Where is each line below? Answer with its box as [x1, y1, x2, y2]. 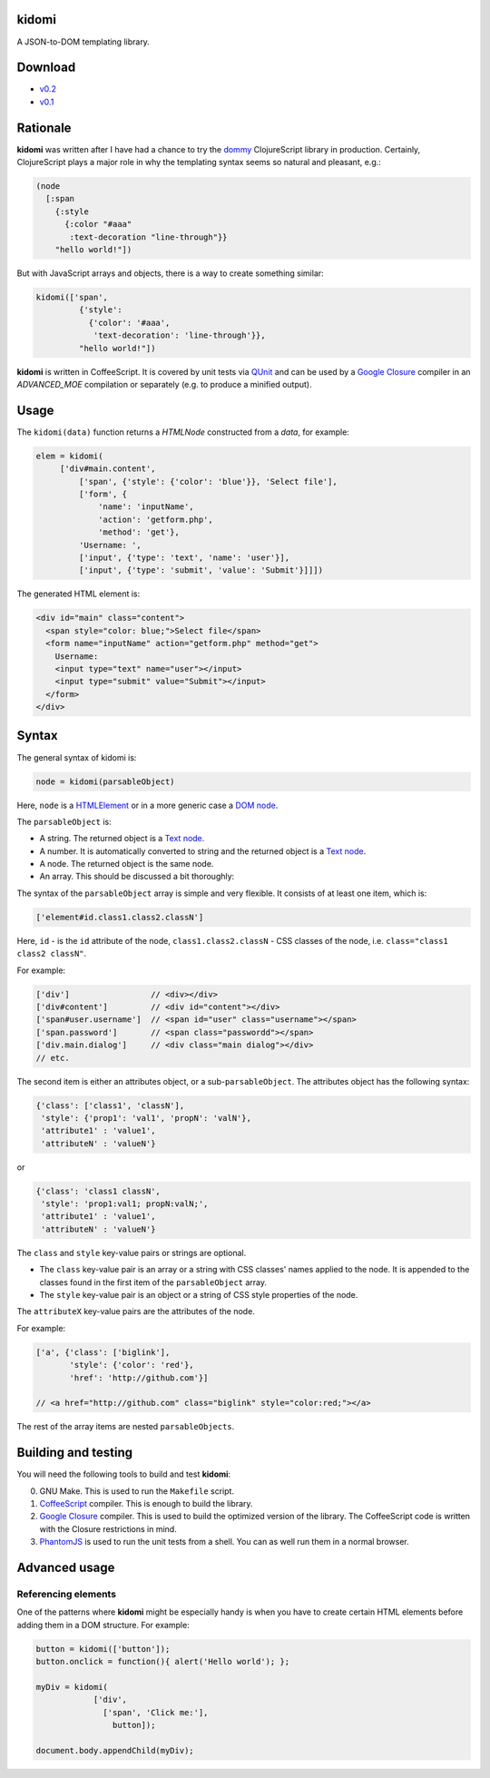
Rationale [16, 120, 72, 135]
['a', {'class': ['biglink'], [35, 1347, 171, 1357]
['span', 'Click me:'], [103, 1707, 209, 1717]
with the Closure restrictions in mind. [39, 1523, 177, 1534]
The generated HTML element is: [16, 588, 141, 599]
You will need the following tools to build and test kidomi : [16, 1469, 231, 1479]
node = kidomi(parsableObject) [35, 776, 176, 787]
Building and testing [16, 1445, 133, 1460]
